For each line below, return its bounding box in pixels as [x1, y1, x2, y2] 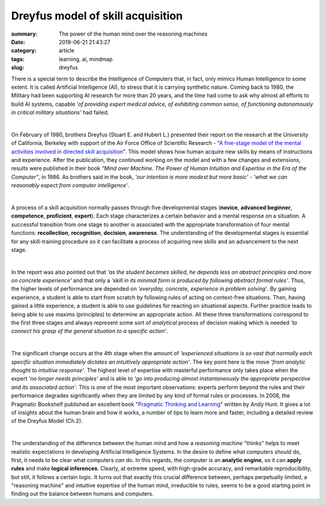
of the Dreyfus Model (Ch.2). [11, 417, 83, 425]
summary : [11, 30, 38, 37]
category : [11, 47, 37, 54]
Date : [11, 38, 25, 45]
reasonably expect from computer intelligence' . [11, 182, 130, 189]
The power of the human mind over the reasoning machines [59, 30, 208, 37]
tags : [11, 55, 25, 63]
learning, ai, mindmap [59, 55, 113, 63]
